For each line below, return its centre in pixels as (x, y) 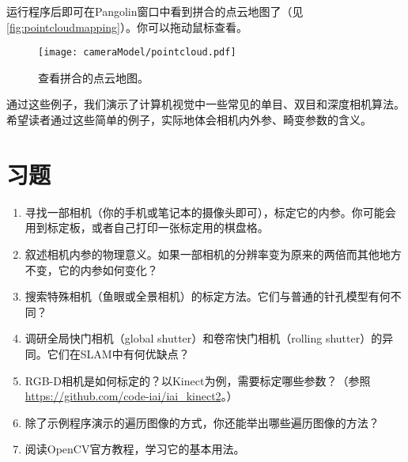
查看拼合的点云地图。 (93, 77)
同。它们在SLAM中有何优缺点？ (107, 353)
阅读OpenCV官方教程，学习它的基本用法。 (135, 449)
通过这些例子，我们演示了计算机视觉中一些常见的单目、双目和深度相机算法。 (206, 104)
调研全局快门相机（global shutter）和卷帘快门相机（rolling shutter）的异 (209, 338)
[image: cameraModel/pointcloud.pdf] (137, 53)
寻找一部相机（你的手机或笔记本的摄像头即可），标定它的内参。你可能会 (210, 212)
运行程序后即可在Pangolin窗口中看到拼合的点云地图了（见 (155, 11)
